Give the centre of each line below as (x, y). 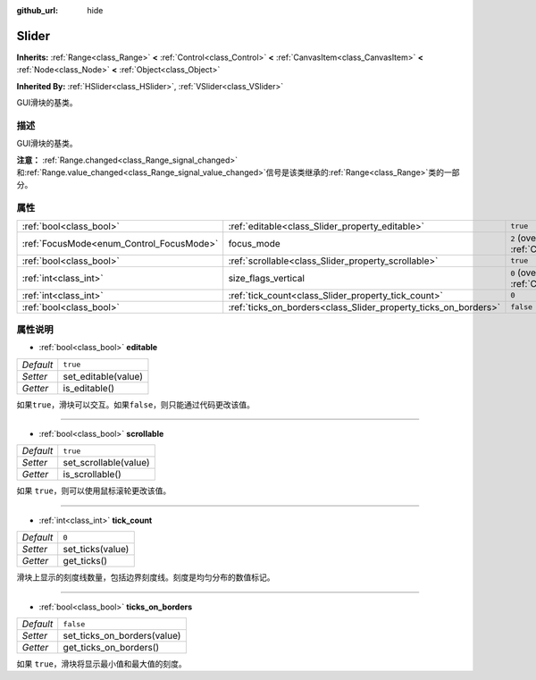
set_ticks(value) (96, 550)
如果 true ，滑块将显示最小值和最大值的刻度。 (101, 664)
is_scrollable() (92, 474)
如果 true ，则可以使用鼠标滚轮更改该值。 (94, 491)
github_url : (37, 10)
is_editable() (89, 388)
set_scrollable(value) (107, 463)
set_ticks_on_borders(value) (122, 636)
